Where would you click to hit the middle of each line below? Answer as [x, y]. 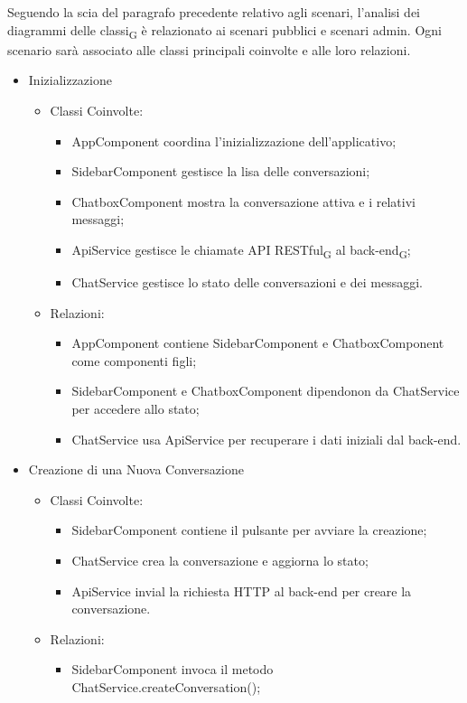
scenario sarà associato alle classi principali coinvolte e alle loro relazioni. [209, 49]
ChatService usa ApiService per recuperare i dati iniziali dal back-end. [266, 439]
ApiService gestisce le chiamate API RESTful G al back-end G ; [241, 250]
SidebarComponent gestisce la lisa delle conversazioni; [221, 171]
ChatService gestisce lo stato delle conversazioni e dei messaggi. [247, 282]
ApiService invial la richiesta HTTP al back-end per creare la [242, 591]
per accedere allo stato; [135, 408]
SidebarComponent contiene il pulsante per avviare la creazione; [249, 530]
